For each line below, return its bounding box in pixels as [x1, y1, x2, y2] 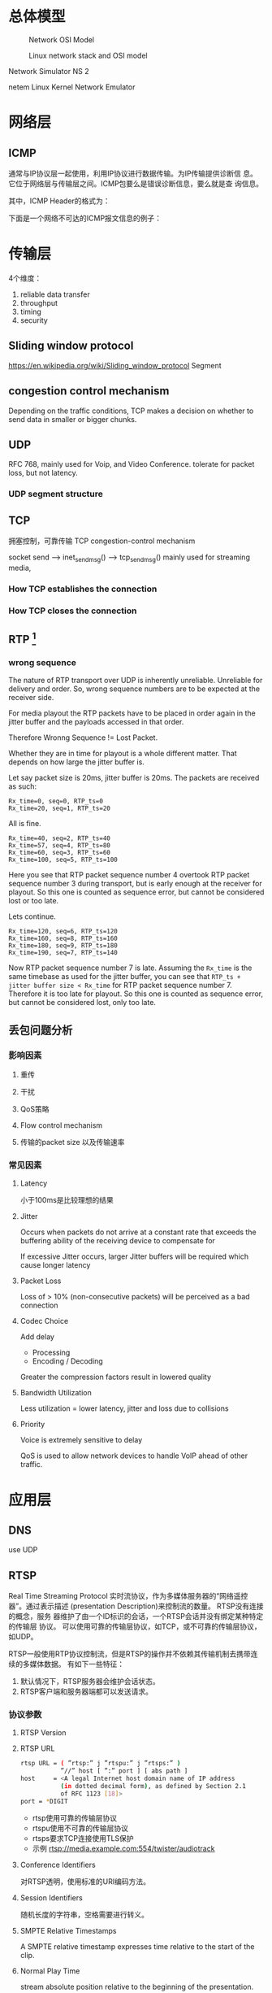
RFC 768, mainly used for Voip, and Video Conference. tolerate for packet [8, 459, 255, 469]
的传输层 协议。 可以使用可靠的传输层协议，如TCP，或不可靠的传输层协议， [8, 1621, 261, 1631]
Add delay [19, 1332, 55, 1342]
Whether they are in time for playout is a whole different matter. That [8, 749, 237, 759]
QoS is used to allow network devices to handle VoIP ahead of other [19, 1451, 248, 1460]
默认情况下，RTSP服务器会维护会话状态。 [19, 1677, 160, 1686]
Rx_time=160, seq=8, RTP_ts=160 [8, 934, 118, 943]
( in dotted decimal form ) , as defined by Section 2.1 [60, 1782, 246, 1791]
